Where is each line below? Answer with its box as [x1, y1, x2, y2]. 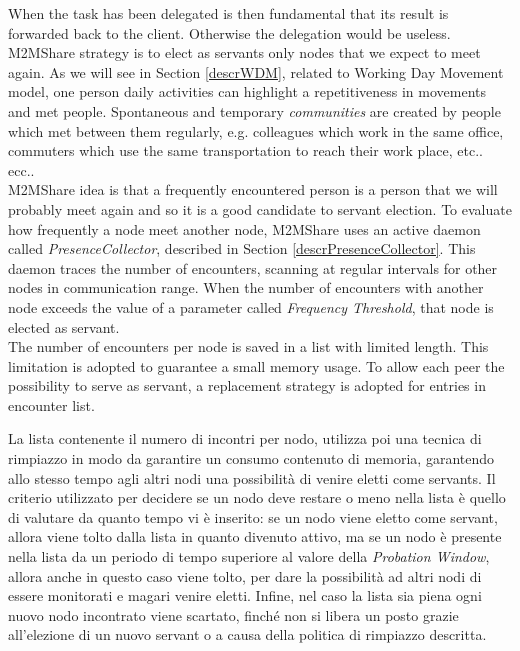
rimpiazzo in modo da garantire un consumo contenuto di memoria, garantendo [8, 448, 495, 469]
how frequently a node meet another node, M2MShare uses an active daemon [8, 218, 481, 239]
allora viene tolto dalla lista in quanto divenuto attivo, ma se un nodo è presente [8, 526, 502, 547]
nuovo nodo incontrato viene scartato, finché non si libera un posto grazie [8, 604, 459, 625]
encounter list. [8, 394, 95, 415]
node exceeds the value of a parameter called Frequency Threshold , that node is [8, 296, 494, 317]
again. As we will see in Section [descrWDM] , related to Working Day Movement [8, 61, 504, 82]
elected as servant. [8, 316, 120, 337]
